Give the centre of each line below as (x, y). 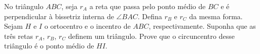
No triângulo (24, 6)
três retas (18, 36)
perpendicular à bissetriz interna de (59, 16)
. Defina (150, 16)
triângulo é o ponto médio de (49, 46)
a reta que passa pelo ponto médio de (147, 6)
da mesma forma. (216, 16)
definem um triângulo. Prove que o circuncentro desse (151, 36)
